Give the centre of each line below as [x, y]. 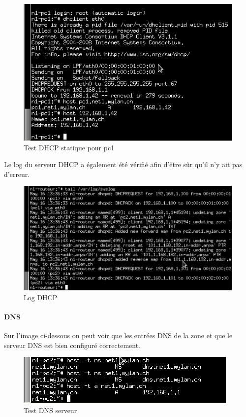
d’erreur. [17, 174]
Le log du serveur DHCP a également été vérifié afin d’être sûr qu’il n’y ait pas [123, 164]
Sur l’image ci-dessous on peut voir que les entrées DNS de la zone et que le [118, 335]
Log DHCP [41, 297]
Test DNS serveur [50, 410]
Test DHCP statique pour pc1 [69, 148]
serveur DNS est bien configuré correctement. [72, 345]
